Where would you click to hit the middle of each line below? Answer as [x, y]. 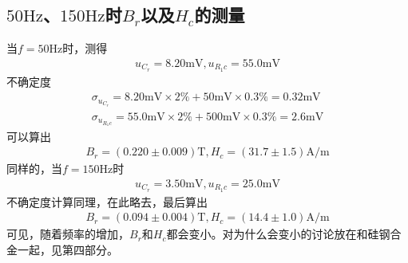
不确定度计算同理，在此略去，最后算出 [107, 201]
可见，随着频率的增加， [68, 234]
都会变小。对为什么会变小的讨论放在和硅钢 [278, 234]
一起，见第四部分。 [67, 249]
